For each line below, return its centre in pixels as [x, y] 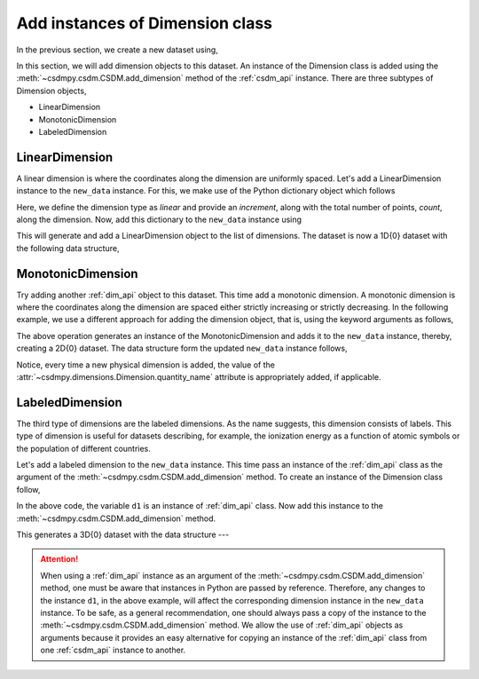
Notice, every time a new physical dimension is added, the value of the [145, 365]
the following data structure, [68, 248]
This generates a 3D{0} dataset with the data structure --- [123, 535]
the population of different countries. [83, 448]
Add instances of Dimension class [145, 23]
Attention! [59, 559]
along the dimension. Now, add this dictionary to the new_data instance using [159, 219]
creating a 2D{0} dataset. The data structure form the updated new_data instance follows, [182, 348]
